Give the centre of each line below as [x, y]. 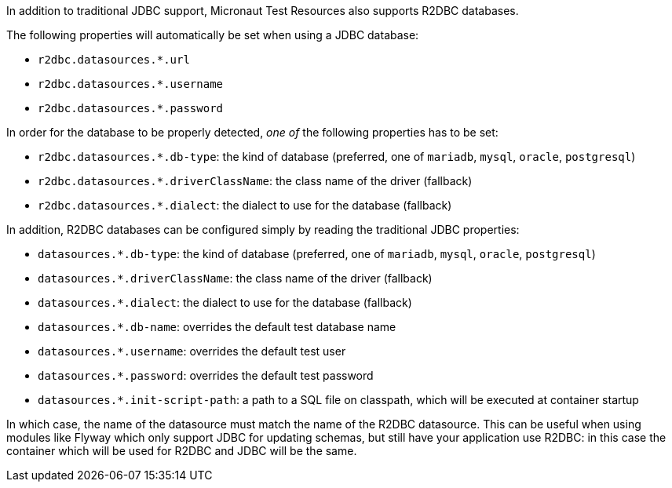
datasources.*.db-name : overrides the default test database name [217, 327]
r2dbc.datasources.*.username [131, 84]
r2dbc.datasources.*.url [114, 60]
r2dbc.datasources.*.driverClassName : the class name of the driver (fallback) [255, 181]
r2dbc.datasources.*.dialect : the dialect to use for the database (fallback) [245, 205]
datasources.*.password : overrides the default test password [206, 375]
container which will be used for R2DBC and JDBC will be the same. [182, 451]
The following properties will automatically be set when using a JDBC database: [213, 35]
